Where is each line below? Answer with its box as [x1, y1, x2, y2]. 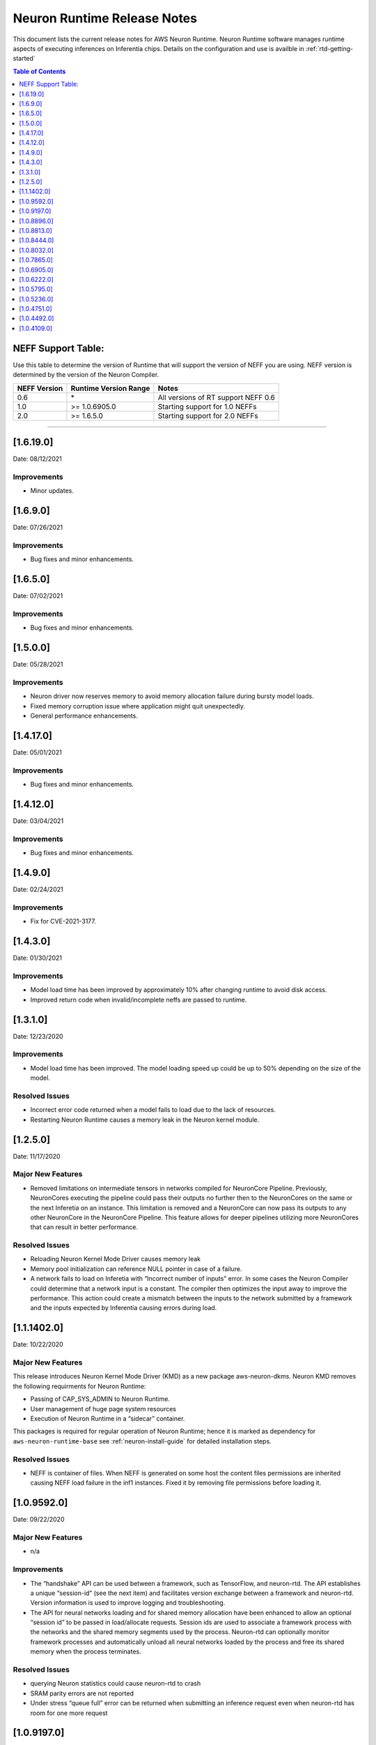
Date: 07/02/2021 [13, 592, 63, 600]
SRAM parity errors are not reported [30, 1689, 134, 1698]
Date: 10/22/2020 [13, 1340, 63, 1349]
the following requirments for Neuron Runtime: [13, 1382, 146, 1390]
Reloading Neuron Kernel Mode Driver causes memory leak [30, 1255, 201, 1263]
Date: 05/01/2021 [13, 748, 62, 757]
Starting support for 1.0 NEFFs [157, 401, 257, 411]
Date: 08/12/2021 [13, 454, 62, 463]
